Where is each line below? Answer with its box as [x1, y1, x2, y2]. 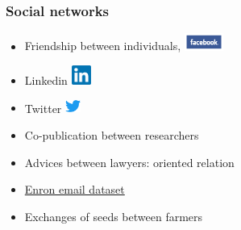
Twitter [24, 99, 62, 116]
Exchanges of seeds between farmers [24, 207, 203, 224]
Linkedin [24, 72, 68, 89]
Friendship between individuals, [24, 37, 181, 54]
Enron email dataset [24, 181, 125, 198]
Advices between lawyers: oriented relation [24, 153, 235, 170]
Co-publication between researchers [24, 126, 199, 143]
